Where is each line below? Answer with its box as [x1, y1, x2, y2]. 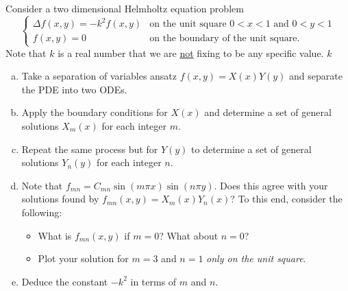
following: [21, 205, 62, 219]
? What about [159, 228, 219, 242]
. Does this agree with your [214, 178, 328, 192]
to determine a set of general [191, 141, 312, 156]
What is [38, 228, 72, 242]
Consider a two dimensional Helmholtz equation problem [5, 1, 244, 15]
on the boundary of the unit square [149, 34, 297, 44]
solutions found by [21, 191, 99, 206]
